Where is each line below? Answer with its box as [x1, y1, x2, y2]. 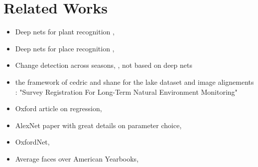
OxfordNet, [15, 137, 50, 147]
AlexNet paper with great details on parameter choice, [15, 120, 182, 130]
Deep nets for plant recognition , [15, 26, 115, 37]
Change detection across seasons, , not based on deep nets [15, 60, 192, 70]
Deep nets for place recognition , [15, 43, 115, 53]
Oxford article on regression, [15, 103, 102, 114]
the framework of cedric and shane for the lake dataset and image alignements [15, 76, 254, 87]
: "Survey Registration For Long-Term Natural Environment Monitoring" [15, 86, 238, 97]
